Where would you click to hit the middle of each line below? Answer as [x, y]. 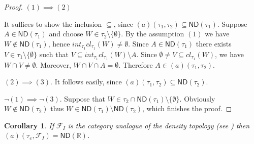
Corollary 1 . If [29, 125]
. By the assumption [153, 34]
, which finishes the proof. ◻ [187, 108]
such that [54, 54]
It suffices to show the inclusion [53, 23]
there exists [214, 43]
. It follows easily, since [86, 82]
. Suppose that [82, 98]
